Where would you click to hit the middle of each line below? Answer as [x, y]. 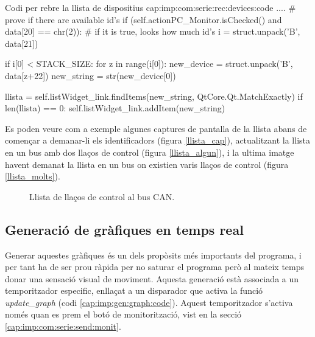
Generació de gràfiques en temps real [124, 229]
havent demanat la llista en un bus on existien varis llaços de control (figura [147, 164]
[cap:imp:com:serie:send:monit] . [63, 326]
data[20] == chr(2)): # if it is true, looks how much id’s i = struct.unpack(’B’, [153, 31]
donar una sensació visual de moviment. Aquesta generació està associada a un [152, 278]
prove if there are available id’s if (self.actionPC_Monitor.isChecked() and [143, 19]
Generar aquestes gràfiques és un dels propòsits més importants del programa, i [153, 255]
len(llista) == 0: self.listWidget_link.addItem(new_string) [115, 108]
